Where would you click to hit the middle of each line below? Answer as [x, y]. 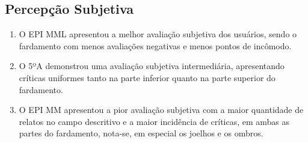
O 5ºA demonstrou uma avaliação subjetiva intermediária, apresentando [152, 66]
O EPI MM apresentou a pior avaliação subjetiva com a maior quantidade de [161, 110]
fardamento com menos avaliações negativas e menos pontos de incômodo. [155, 45]
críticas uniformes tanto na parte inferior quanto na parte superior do [147, 77]
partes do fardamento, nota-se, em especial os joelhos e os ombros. [141, 133]
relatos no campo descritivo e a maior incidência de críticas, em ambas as [154, 121]
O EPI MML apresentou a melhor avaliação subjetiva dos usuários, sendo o [158, 34]
